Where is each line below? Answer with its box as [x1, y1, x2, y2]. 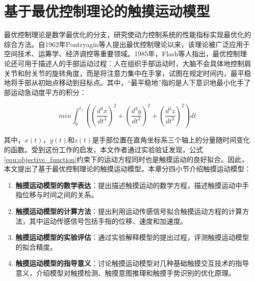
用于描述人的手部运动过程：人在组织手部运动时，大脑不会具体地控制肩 [24, 58, 251, 68]
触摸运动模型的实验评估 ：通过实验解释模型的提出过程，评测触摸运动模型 [15, 232, 249, 242]
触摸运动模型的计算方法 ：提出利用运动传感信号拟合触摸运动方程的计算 [15, 206, 242, 216]
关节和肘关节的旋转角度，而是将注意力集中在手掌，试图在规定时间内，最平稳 [4, 68, 251, 78]
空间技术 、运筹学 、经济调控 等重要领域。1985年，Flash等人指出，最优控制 [4, 48, 240, 59]
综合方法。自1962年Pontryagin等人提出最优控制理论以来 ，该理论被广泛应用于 [4, 39, 250, 49]
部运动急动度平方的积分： [4, 87, 86, 97]
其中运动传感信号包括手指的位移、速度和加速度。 [29, 215, 187, 226]
